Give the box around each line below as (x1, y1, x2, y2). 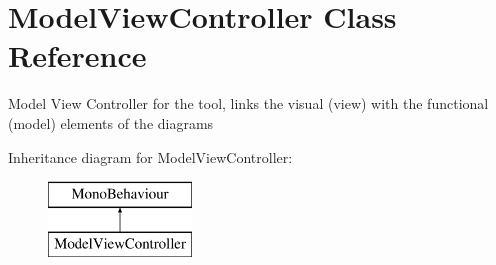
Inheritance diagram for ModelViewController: (8, 146, 293, 167)
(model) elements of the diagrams (8, 112, 214, 133)
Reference (8, 35, 147, 76)
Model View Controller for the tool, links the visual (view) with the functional (8, 93, 489, 114)
